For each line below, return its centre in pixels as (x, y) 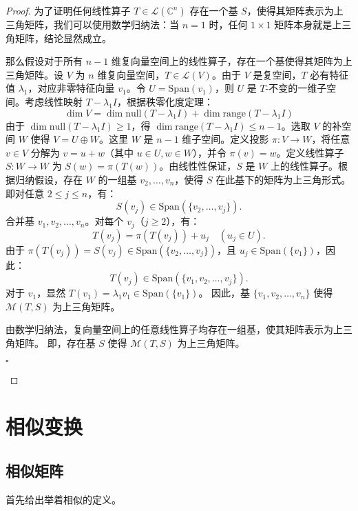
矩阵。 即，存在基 (55, 342)
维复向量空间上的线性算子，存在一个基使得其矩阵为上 (232, 61)
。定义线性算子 (310, 152)
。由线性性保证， (198, 166)
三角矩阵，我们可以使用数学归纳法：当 (92, 24)
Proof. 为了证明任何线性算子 (68, 10)
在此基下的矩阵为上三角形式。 (283, 179)
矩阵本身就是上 (308, 24)
